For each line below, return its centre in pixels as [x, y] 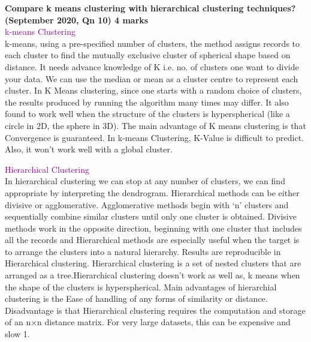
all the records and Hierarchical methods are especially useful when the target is [152, 240]
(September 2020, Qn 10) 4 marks [77, 19]
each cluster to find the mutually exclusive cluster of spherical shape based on [148, 55]
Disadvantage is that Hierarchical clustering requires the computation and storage [155, 310]
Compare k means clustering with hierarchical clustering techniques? [150, 8]
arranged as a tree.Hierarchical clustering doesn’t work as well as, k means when [153, 275]
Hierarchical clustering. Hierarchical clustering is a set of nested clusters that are [153, 263]
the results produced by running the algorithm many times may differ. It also [147, 102]
